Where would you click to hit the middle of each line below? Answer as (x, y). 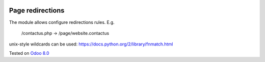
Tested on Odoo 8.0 (29, 53)
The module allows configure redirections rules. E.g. (62, 22)
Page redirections (37, 10)
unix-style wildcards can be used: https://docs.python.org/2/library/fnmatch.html (91, 44)
